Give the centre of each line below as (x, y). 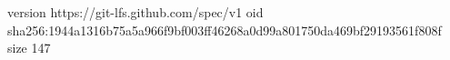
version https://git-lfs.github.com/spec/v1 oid (135, 12)
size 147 (29, 48)
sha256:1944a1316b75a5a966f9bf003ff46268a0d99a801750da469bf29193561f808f (225, 30)
